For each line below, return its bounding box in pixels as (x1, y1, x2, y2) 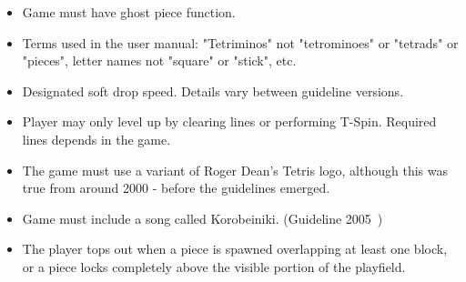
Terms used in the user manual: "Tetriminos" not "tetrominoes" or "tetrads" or (22, 33, 459, 52)
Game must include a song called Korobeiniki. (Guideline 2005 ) (22, 208, 383, 227)
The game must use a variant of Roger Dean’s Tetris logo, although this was (22, 160, 448, 179)
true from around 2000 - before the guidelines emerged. (22, 178, 330, 197)
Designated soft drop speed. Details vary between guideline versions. (22, 81, 404, 100)
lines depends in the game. (22, 129, 171, 148)
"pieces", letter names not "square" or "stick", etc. (22, 51, 297, 70)
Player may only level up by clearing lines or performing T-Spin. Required (22, 112, 437, 131)
